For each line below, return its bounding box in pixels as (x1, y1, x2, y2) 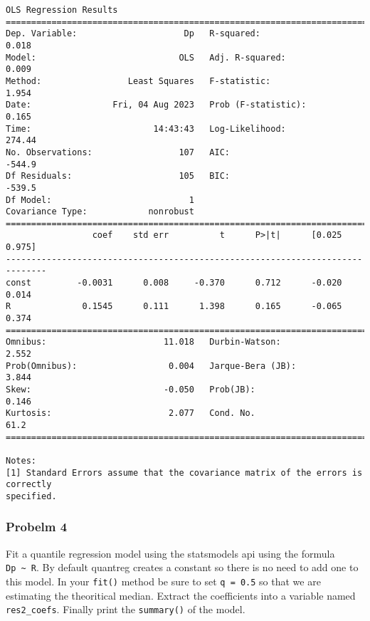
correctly (6, 479, 52, 490)
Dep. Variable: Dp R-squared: (6, 28, 260, 39)
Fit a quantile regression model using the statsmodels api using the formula (6, 546, 335, 560)
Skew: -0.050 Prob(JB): (6, 385, 255, 395)
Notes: (6, 455, 36, 466)
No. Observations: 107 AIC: (6, 147, 230, 157)
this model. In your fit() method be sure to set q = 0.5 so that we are (6, 574, 321, 589)
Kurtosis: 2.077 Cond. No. (6, 408, 255, 419)
